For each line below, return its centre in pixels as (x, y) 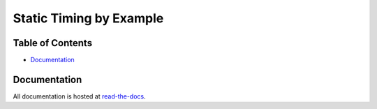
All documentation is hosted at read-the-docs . (79, 96)
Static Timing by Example (88, 18)
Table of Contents (53, 43)
